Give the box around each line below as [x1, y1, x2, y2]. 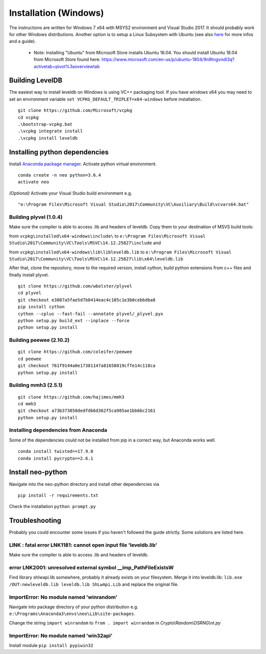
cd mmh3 [18, 401, 36, 406]
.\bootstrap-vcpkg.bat [18, 121, 73, 127]
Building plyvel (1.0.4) [9, 214, 63, 220]
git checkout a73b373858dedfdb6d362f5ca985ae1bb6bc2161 [18, 408, 156, 414]
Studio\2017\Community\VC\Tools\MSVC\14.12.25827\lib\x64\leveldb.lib [9, 256, 183, 261]
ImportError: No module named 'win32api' [9, 632, 113, 639]
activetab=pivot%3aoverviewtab [33, 63, 100, 69]
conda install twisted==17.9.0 [18, 449, 94, 454]
